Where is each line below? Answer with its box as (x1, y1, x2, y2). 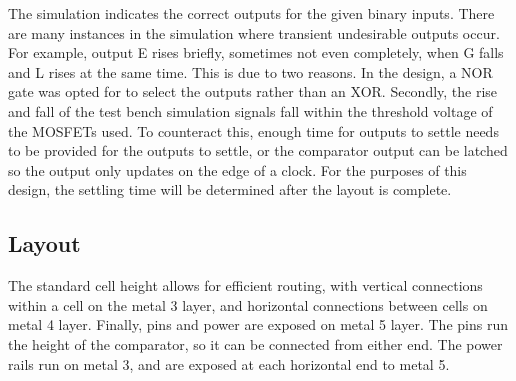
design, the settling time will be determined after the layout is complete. (8, 179, 452, 200)
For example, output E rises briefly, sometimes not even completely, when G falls (8, 42, 504, 63)
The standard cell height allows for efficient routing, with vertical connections (8, 275, 483, 296)
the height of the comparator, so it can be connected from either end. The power (8, 333, 503, 354)
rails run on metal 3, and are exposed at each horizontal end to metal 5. (8, 353, 450, 374)
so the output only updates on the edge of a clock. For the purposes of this (8, 159, 467, 180)
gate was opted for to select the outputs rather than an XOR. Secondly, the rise (8, 81, 498, 102)
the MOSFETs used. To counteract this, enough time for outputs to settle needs (8, 120, 499, 141)
